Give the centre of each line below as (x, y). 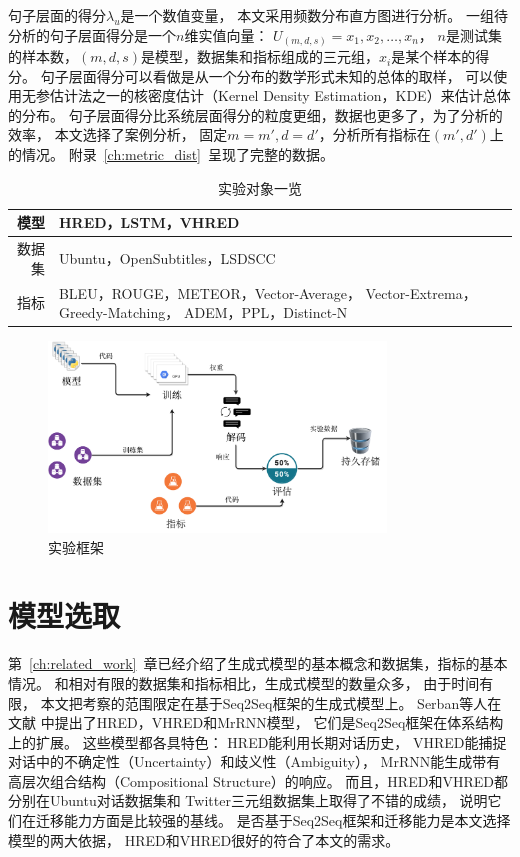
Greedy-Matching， (119, 312)
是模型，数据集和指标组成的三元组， (260, 56)
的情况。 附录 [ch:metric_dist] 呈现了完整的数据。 (171, 154)
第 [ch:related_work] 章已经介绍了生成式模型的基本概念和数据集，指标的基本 (258, 663)
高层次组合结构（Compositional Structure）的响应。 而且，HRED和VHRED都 (258, 780)
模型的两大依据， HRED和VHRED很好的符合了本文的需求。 (204, 839)
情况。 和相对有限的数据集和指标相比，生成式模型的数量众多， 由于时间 (244, 682)
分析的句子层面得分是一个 (92, 34)
